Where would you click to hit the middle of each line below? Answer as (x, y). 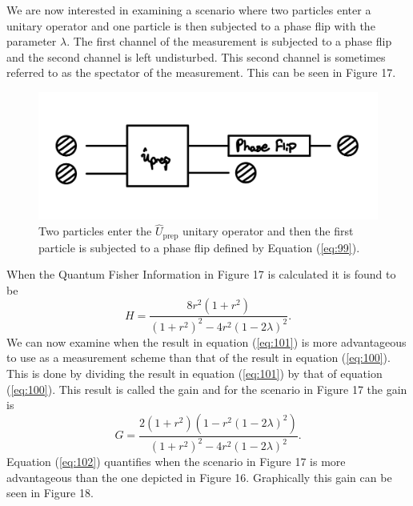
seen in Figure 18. (50, 493)
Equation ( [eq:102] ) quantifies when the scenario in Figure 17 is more (176, 462)
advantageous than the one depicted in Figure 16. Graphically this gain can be (199, 477)
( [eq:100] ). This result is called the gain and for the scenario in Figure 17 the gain (207, 389)
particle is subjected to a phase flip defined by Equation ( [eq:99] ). (199, 247)
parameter (32, 41)
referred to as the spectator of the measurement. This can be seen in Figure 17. (201, 72)
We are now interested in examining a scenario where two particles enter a (189, 10)
